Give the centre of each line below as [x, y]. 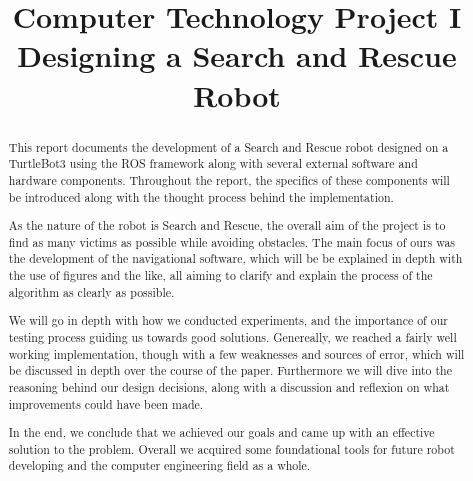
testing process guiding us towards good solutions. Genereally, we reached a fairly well [232, 336]
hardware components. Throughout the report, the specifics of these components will [229, 179]
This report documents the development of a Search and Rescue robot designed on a [228, 146]
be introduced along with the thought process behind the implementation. [201, 196]
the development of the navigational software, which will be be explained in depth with [235, 258]
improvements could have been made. [106, 403]
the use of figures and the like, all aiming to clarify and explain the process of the [220, 275]
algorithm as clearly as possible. [91, 291]
